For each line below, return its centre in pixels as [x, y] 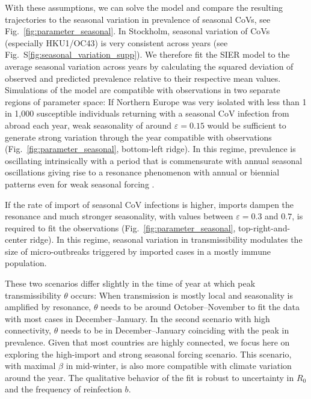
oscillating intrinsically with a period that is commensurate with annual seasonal [154, 160]
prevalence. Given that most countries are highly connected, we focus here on [147, 342]
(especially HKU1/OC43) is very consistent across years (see [116, 42]
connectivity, [28, 330]
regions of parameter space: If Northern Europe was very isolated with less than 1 [156, 101]
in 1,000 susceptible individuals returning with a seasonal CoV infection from [147, 113]
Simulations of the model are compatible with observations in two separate [143, 90]
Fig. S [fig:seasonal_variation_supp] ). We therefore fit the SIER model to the [147, 54]
